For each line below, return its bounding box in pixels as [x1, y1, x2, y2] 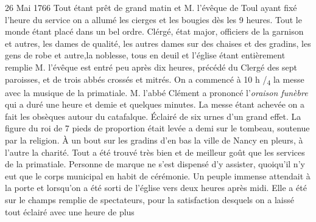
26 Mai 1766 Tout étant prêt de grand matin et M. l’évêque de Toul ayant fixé [5, 1, 297, 13]
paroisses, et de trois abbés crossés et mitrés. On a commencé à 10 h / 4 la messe [5, 72, 304, 87]
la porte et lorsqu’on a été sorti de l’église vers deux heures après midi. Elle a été [5, 181, 307, 194]
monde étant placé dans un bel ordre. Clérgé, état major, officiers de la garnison [5, 25, 304, 38]
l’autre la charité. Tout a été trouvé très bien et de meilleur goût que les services [5, 145, 305, 158]
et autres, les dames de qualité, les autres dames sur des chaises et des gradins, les [5, 36, 311, 49]
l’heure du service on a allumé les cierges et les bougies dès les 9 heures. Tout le [5, 13, 302, 26]
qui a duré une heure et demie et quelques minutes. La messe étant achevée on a [5, 98, 305, 111]
